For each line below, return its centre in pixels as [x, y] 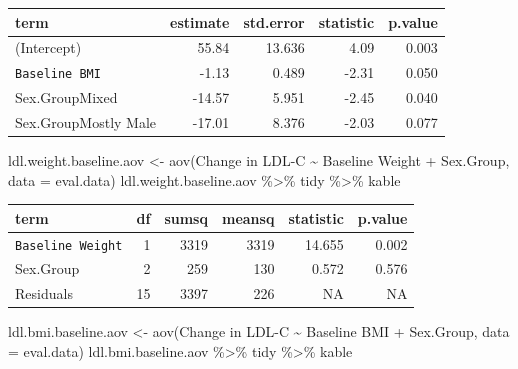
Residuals [44, 293]
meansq [248, 217]
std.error [274, 21]
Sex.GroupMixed [66, 97]
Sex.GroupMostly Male [86, 121]
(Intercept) [48, 47]
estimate [200, 21]
